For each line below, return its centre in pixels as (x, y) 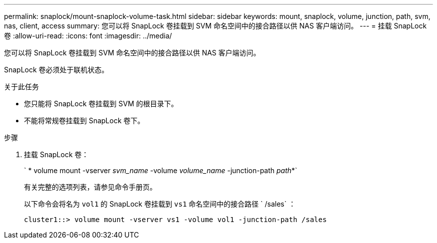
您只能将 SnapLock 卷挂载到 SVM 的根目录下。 (101, 104)
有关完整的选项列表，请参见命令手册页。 (90, 187)
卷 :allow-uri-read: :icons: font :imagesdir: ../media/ (88, 36)
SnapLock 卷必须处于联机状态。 (56, 70)
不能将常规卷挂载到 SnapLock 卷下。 (84, 121)
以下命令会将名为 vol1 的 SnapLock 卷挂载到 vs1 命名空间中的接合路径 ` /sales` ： (160, 204)
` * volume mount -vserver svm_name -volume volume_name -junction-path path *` (161, 170)
